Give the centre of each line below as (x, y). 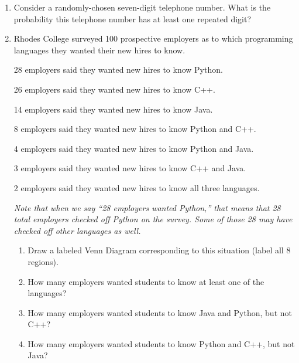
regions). (43, 261)
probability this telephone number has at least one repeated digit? (132, 18)
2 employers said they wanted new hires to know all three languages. (137, 187)
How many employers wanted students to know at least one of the (146, 281)
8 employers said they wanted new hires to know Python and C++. (135, 129)
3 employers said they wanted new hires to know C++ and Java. (130, 168)
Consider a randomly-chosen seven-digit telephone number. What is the (142, 7)
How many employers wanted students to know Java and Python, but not (160, 312)
